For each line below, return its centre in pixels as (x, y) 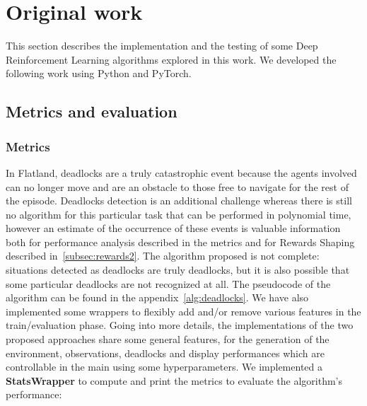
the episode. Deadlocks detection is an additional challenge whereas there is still (179, 201)
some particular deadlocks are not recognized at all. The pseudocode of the (168, 283)
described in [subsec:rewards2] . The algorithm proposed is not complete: (163, 256)
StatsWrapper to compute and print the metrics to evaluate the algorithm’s (174, 380)
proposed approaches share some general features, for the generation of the (168, 339)
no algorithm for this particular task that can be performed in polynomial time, (179, 214)
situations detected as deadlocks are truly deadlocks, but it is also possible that (178, 270)
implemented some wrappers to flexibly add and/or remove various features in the (183, 311)
